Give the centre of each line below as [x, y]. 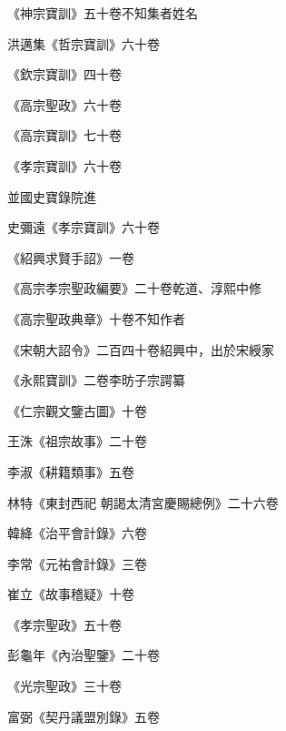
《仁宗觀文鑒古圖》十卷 [77, 410]
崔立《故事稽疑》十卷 [71, 594]
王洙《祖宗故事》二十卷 [77, 441]
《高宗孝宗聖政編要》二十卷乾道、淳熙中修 [134, 288]
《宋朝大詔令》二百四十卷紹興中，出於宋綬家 [141, 349]
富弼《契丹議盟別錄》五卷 [84, 716]
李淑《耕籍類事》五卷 [71, 471]
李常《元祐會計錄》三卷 [77, 563]
